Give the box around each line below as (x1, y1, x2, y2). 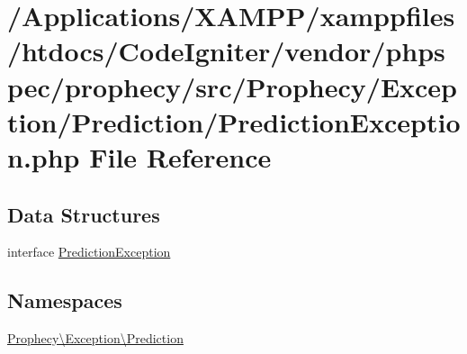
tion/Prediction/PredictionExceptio (7, 103, 461, 140)
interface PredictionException (7, 242, 171, 261)
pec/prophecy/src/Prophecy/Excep (7, 68, 457, 104)
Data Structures (7, 200, 160, 228)
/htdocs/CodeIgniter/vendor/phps (7, 32, 445, 69)
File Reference (89, 138, 272, 175)
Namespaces (7, 286, 122, 314)
